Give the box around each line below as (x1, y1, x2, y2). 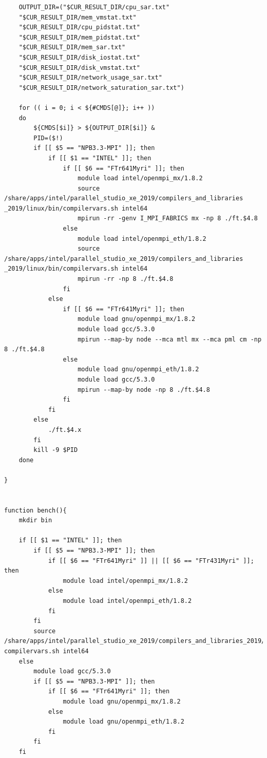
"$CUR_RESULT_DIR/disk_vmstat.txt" (18, 64, 140, 71)
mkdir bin (18, 517, 52, 524)
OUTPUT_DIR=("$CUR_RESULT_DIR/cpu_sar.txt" (18, 4, 170, 11)
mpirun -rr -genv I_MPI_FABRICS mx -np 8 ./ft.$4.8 (78, 215, 258, 222)
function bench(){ (4, 506, 67, 514)
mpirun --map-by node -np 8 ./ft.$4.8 (78, 386, 210, 393)
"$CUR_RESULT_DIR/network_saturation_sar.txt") (18, 84, 184, 91)
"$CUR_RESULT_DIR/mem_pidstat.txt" (18, 33, 140, 41)
